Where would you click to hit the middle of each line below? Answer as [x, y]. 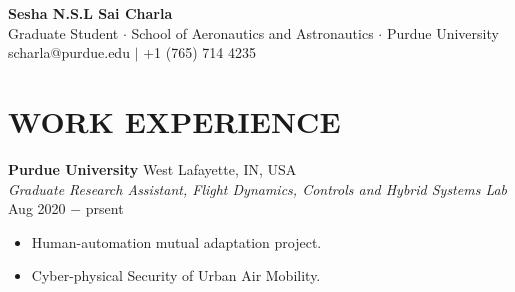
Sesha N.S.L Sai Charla [90, 13]
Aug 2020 [37, 208]
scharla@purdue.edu [69, 52]
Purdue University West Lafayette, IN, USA [152, 168]
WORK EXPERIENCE [174, 120]
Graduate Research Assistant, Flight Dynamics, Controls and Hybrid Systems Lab [258, 188]
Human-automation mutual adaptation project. [176, 241]
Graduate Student [63, 32]
